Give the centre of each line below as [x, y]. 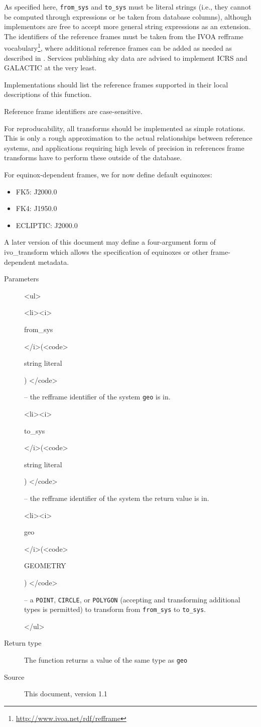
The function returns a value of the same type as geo [106, 660]
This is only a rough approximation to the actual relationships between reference [128, 138]
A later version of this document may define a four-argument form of [110, 242]
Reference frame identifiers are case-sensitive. [73, 111]
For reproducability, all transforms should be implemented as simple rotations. [125, 128]
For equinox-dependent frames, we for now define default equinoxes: [108, 175]
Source [14, 677]
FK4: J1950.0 [36, 208]
